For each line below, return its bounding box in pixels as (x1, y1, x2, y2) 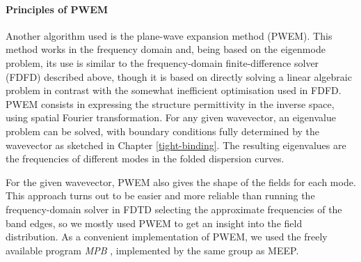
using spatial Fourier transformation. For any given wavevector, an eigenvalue (6, 110, 336, 125)
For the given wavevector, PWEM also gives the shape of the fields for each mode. (6, 174, 356, 189)
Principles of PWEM (6, 1, 109, 16)
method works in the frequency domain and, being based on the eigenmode (6, 42, 326, 56)
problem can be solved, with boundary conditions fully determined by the (6, 123, 320, 138)
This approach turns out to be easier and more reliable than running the (6, 188, 315, 203)
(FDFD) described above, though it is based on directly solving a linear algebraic (6, 69, 352, 84)
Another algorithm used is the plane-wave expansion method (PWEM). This (6, 28, 332, 43)
